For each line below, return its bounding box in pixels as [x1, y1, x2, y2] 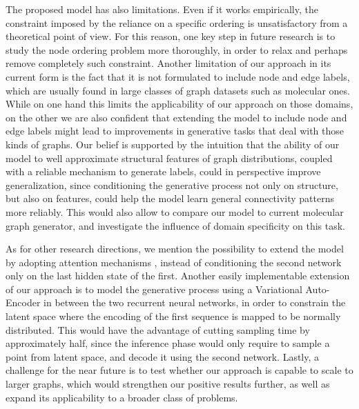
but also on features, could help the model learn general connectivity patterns [6, 191, 335, 206]
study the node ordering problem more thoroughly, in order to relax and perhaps [6, 42, 348, 57]
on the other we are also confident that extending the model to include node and [6, 110, 347, 124]
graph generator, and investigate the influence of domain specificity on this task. [6, 218, 345, 232]
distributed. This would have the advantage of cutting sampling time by [6, 322, 310, 337]
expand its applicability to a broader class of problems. [6, 390, 238, 404]
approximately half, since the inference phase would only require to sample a [6, 336, 330, 350]
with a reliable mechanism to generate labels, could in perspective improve [6, 164, 321, 179]
